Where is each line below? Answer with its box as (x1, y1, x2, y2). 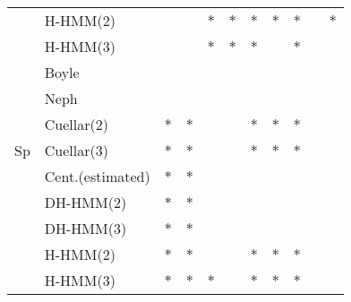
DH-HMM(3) (44, 218, 127, 238)
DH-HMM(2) (44, 192, 127, 212)
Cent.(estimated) (44, 166, 150, 186)
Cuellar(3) (44, 140, 108, 160)
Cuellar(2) (44, 114, 108, 134)
